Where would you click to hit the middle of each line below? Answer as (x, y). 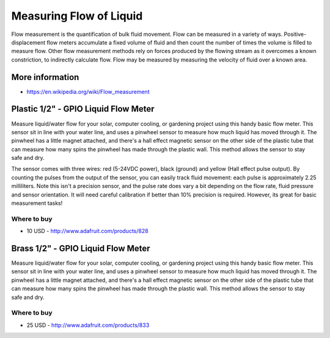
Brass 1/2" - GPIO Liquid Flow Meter (81, 248)
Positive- (295, 34)
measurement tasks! (37, 203)
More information (45, 77)
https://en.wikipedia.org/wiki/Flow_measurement (88, 92)
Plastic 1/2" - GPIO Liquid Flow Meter (83, 109)
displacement (28, 42)
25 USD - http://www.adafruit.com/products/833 (88, 325)
